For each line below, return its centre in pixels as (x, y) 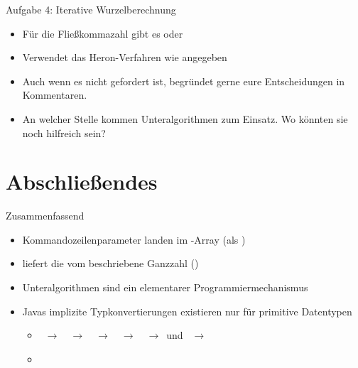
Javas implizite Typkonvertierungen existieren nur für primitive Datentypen (187, 311)
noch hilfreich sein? (64, 132)
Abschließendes (82, 182)
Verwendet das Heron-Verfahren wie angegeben (125, 57)
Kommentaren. (55, 95)
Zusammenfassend (45, 216)
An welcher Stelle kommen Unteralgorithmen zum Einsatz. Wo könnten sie (185, 118)
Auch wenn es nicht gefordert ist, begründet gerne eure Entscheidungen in (184, 81)
